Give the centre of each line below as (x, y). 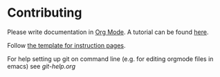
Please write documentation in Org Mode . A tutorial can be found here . (108, 32)
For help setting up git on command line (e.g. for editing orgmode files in (110, 59)
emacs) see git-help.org (42, 66)
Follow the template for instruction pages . (66, 45)
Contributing (45, 13)
